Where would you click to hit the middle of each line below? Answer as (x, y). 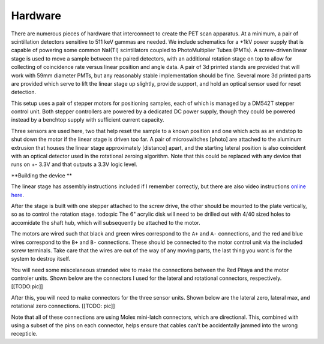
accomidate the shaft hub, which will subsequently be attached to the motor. (106, 222)
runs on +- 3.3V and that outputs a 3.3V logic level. (74, 164)
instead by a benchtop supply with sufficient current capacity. (88, 120)
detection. (24, 92)
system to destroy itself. (41, 259)
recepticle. (24, 334)
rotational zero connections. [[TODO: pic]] (63, 306)
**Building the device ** (41, 175)
